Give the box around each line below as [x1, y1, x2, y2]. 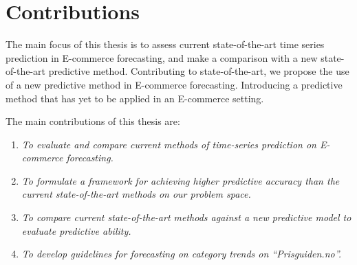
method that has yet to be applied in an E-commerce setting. [6, 91, 264, 105]
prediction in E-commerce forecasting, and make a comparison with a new [6, 50, 318, 65]
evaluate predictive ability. [21, 223, 131, 238]
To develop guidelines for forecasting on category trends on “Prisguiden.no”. [21, 246, 342, 261]
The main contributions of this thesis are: [6, 114, 180, 128]
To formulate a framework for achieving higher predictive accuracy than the [21, 173, 340, 187]
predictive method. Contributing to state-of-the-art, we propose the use [48, 64, 349, 78]
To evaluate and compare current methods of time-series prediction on [21, 137, 316, 151]
